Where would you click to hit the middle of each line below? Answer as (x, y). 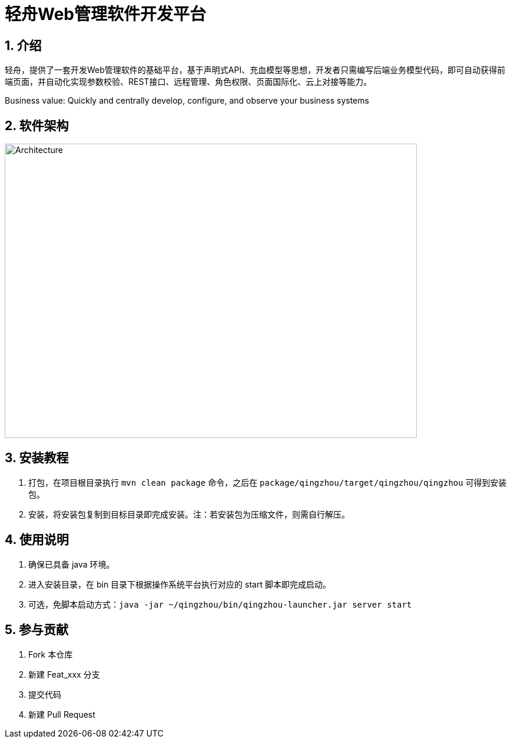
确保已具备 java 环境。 (72, 564)
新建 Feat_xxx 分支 (64, 674)
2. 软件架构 (37, 125)
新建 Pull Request (62, 714)
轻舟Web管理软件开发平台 (105, 14)
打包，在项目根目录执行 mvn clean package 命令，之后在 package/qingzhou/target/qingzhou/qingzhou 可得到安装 (268, 482)
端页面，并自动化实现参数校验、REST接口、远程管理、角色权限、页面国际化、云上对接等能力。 (188, 82)
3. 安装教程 (37, 458)
